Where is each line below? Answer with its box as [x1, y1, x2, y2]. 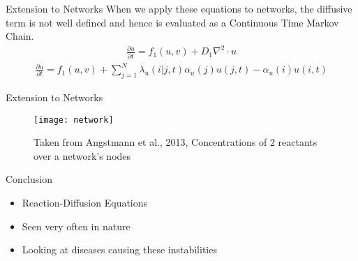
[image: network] [33, 114, 114, 125]
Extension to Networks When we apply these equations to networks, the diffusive [6, 1, 352, 15]
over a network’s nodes [33, 148, 131, 163]
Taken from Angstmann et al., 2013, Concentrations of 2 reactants [33, 135, 318, 149]
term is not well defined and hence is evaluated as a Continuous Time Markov [6, 15, 339, 29]
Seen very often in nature [22, 218, 130, 233]
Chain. [6, 29, 34, 43]
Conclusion [6, 172, 52, 186]
